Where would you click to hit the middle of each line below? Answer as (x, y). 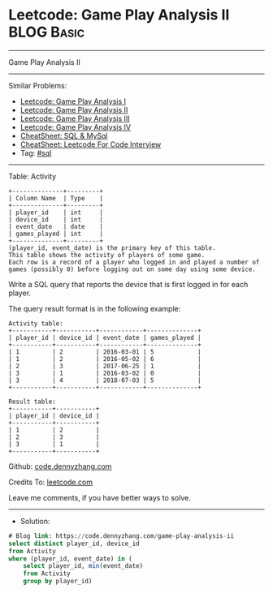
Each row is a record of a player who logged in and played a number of (134, 262)
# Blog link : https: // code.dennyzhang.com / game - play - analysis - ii (121, 536)
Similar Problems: (38, 85)
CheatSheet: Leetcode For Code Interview (91, 144)
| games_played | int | (56, 234)
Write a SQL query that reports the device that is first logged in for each (128, 284)
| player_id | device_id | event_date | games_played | (105, 337)
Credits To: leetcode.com (51, 482)
